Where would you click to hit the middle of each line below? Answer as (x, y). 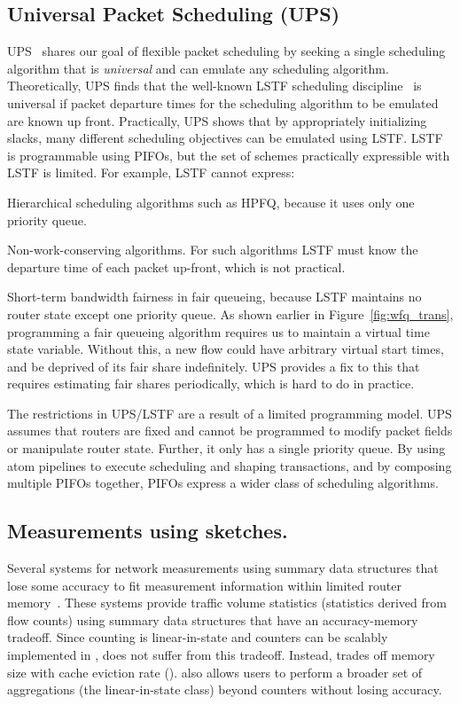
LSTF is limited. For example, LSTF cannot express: (151, 172)
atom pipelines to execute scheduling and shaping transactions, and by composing (230, 465)
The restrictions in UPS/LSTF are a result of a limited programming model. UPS (230, 413)
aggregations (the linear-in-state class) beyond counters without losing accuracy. (225, 689)
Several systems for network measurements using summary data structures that (223, 568)
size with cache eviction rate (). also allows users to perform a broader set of (215, 672)
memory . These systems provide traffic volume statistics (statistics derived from (227, 603)
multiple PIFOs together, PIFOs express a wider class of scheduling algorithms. (223, 483)
